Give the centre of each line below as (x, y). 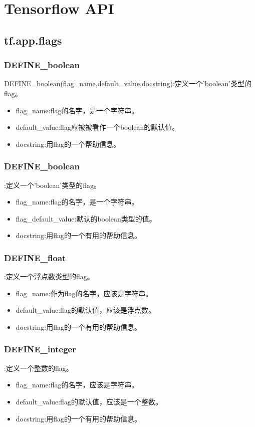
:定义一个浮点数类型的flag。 (49, 276)
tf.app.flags (33, 40)
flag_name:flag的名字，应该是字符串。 (77, 385)
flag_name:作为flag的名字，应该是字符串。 (84, 293)
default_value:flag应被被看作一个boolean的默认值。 (97, 127)
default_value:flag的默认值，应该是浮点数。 (85, 310)
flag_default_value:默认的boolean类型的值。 (86, 218)
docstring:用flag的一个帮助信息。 (68, 144)
